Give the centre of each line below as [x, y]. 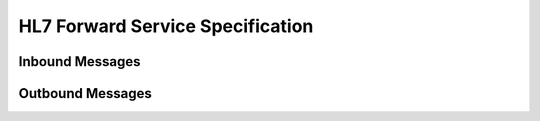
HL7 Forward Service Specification [166, 26]
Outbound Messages [85, 93]
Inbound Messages [79, 61]
